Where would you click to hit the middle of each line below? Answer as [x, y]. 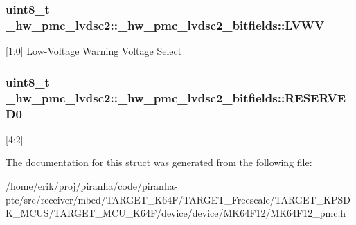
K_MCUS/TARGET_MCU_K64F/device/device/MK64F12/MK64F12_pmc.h [176, 213]
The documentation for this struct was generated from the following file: [159, 162]
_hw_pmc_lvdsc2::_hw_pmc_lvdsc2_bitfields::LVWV [165, 25]
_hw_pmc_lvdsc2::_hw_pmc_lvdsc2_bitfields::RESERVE [176, 97]
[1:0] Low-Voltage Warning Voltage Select [94, 51]
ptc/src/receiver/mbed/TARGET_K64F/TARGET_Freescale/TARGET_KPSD [178, 199]
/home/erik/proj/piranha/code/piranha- [92, 185]
